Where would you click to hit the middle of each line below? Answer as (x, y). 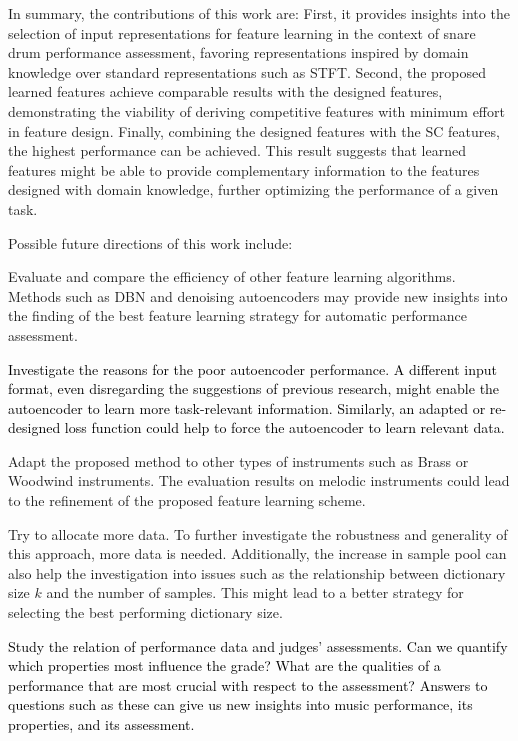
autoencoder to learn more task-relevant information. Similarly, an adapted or (247, 407)
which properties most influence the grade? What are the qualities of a (224, 665)
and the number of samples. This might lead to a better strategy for (255, 592)
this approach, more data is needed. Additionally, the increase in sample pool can (257, 553)
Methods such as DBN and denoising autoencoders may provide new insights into (258, 295)
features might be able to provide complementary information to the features (244, 169)
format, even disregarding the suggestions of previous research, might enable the (254, 388)
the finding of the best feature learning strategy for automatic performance (237, 315)
